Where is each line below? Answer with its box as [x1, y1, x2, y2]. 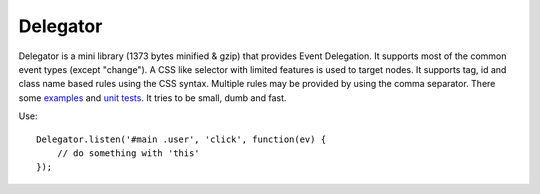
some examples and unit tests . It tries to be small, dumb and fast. [18, 91, 287, 104]
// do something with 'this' [56, 147, 200, 159]
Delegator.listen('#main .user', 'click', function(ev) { [36, 133, 327, 145]
